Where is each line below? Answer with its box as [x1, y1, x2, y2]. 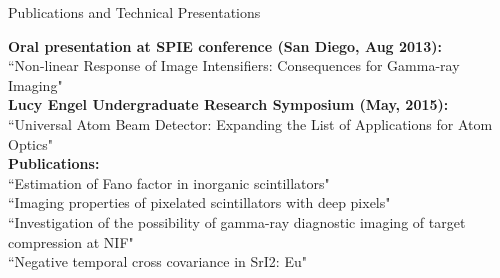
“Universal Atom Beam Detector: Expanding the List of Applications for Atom [8, 113, 493, 134]
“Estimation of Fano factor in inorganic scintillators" [8, 172, 330, 193]
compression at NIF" [8, 231, 134, 252]
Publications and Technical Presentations [8, 2, 261, 22]
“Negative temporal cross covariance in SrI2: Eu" [8, 251, 307, 272]
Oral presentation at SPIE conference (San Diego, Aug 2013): [8, 35, 442, 56]
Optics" [8, 133, 53, 154]
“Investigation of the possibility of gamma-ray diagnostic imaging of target [8, 211, 466, 232]
